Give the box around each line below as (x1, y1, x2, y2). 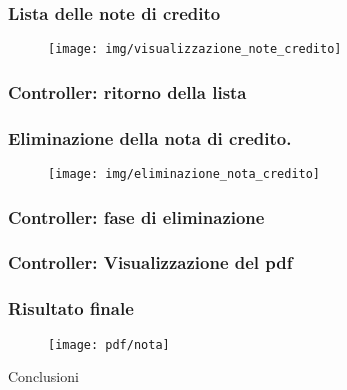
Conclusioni (8, 366, 79, 387)
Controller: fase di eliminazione (8, 204, 265, 229)
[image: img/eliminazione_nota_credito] (48, 166, 321, 181)
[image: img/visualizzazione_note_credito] (48, 42, 342, 57)
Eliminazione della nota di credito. (8, 125, 292, 150)
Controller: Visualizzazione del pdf (8, 250, 293, 275)
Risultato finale (8, 296, 134, 321)
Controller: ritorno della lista (8, 79, 247, 104)
